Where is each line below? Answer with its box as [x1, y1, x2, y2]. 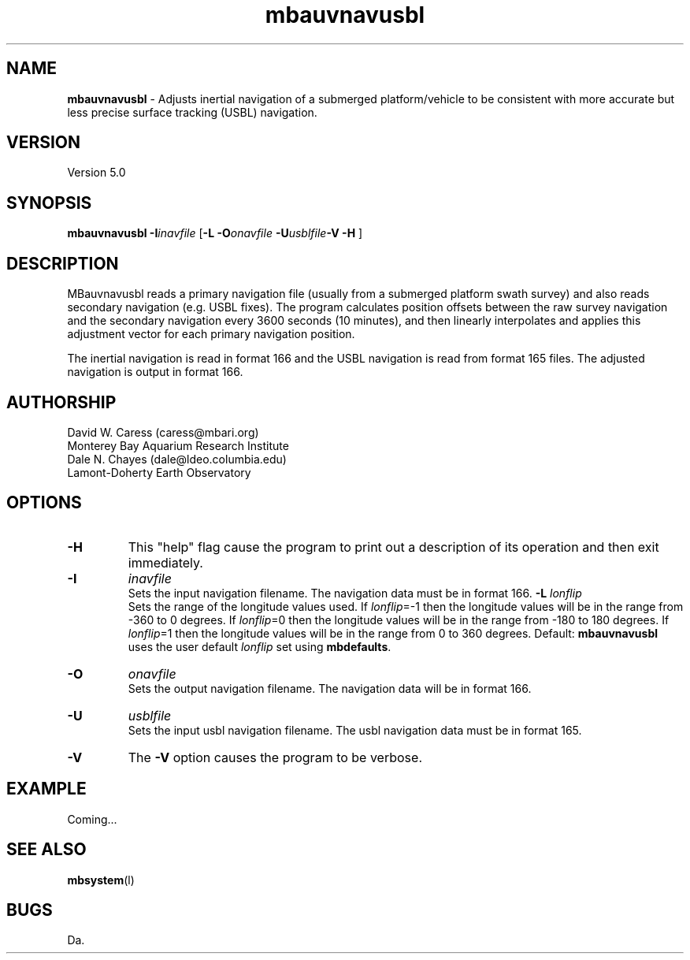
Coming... [67, 812, 117, 826]
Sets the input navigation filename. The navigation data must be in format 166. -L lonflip [128, 586, 582, 600]
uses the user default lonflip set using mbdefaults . [128, 639, 391, 653]
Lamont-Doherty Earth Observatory [67, 465, 251, 479]
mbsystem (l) [67, 873, 135, 887]
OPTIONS [6, 493, 82, 513]
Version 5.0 [67, 166, 126, 180]
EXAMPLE [6, 779, 87, 799]
